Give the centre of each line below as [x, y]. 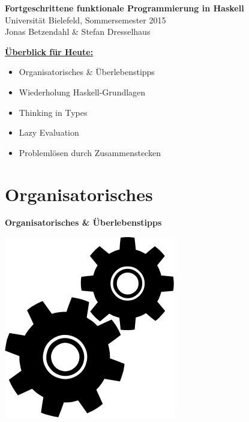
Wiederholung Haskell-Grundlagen [82, 92]
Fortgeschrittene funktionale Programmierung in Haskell [124, 8]
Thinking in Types [53, 112]
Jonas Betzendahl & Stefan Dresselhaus [78, 32]
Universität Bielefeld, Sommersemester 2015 [85, 20]
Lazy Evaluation [49, 132]
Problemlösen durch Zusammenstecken [90, 152]
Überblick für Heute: [49, 51]
